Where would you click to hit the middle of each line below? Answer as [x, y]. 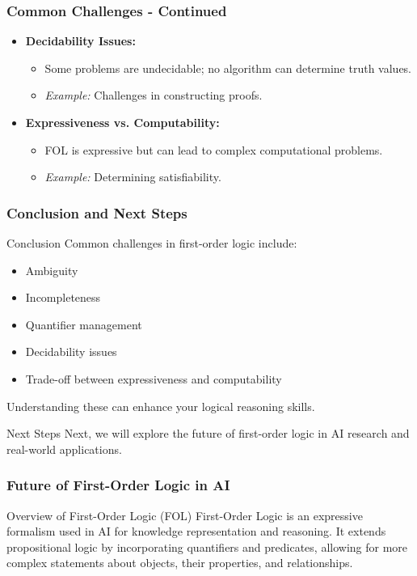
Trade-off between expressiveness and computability [154, 378]
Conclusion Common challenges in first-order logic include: [152, 243]
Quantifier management [84, 324]
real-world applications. [64, 449]
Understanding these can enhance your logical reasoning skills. [161, 406]
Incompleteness [63, 297]
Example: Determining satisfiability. [133, 177]
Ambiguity [52, 270]
